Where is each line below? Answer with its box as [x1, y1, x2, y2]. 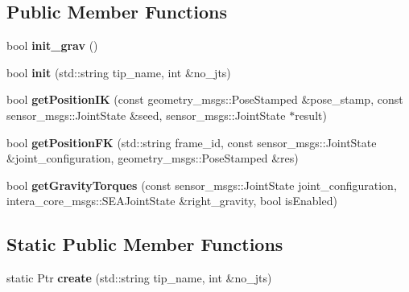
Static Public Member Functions [6, 232, 283, 257]
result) [295, 106, 327, 123]
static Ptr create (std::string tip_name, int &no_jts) [6, 269, 272, 286]
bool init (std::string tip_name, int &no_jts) [6, 64, 231, 80]
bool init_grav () [6, 37, 98, 54]
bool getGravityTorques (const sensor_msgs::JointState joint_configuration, [6, 176, 397, 193]
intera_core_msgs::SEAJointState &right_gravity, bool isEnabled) [6, 192, 337, 209]
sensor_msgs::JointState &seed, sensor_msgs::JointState [6, 106, 286, 123]
